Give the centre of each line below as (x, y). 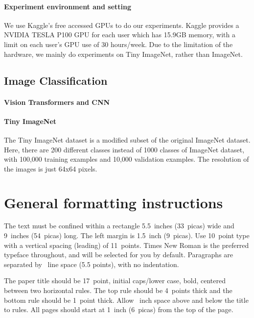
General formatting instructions (114, 202)
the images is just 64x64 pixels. (51, 168)
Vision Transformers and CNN (57, 102)
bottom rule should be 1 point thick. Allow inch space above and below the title (126, 300)
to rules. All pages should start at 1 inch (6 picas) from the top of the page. (119, 309)
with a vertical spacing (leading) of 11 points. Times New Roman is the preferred (127, 245)
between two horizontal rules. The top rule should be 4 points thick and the (118, 290)
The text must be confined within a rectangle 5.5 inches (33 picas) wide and (119, 226)
